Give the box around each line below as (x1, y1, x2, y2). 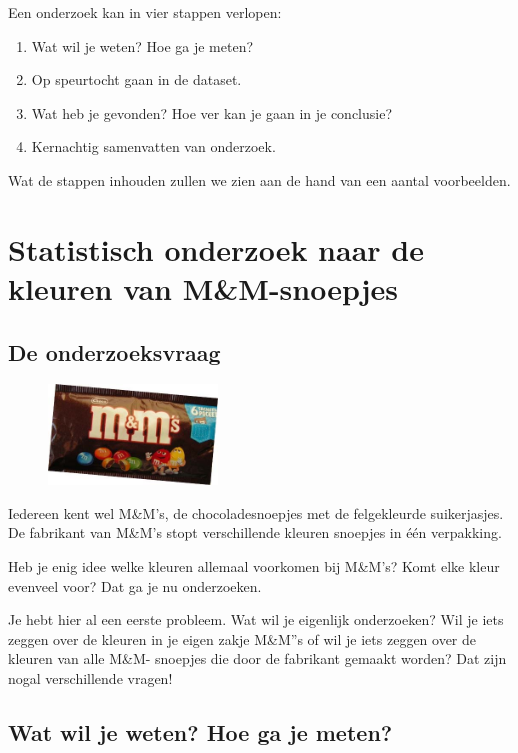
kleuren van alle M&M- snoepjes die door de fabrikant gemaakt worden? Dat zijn (8, 648, 507, 669)
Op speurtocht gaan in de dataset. (31, 69, 242, 90)
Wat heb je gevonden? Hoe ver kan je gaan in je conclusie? (31, 102, 393, 123)
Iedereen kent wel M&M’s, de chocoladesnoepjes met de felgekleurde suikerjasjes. (8, 502, 504, 523)
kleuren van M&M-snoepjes (8, 267, 399, 308)
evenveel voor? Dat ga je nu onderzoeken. (8, 575, 262, 596)
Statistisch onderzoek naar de (8, 228, 424, 269)
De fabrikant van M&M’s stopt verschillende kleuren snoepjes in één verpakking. (8, 522, 502, 543)
